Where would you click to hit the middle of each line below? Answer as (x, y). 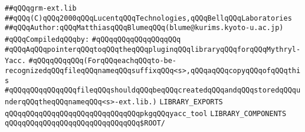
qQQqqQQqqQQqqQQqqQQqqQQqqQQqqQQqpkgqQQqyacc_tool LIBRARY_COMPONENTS (146, 113)
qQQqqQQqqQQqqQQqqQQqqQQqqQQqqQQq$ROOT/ (85, 123)
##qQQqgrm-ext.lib (41, 8)
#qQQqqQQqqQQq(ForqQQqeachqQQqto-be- (103, 61)
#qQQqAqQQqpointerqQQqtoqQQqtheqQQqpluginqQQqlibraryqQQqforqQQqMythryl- (153, 49)
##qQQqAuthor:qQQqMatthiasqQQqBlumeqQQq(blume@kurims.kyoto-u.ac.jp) (144, 28)
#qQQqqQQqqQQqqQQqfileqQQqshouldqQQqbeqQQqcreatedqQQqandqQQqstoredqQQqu (153, 90)
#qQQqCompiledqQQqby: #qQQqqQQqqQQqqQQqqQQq (93, 39)
